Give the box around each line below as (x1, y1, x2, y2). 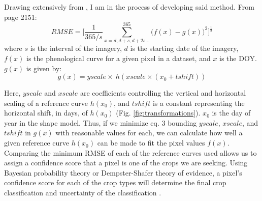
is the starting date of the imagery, (130, 43, 239, 53)
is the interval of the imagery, (30, 43, 122, 53)
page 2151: (4, 11, 37, 22)
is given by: (26, 63, 62, 73)
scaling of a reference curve (4, 97, 88, 108)
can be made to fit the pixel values (97, 137, 205, 148)
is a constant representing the (152, 97, 245, 108)
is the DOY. (219, 52, 257, 63)
